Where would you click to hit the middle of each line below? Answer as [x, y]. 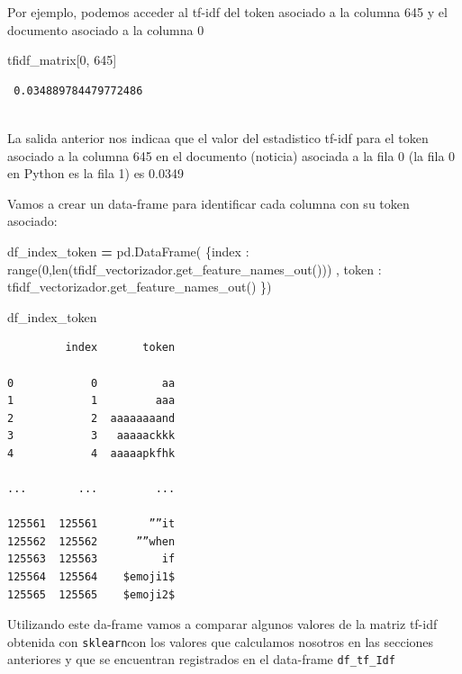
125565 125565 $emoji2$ [91, 594]
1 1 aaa [91, 401]
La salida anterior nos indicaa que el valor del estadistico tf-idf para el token [218, 137]
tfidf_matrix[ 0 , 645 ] [62, 60]
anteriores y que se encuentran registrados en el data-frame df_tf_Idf [201, 659]
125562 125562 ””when [91, 541]
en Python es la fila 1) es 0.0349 [95, 173]
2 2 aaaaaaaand [91, 418]
